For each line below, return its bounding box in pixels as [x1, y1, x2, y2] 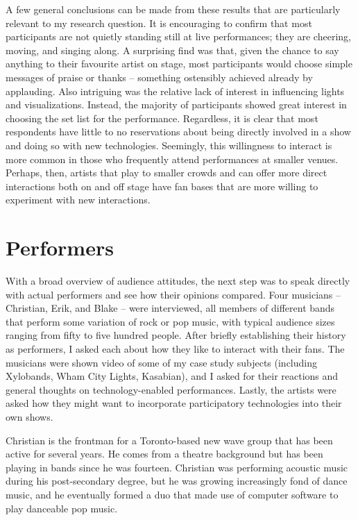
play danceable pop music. [6, 501, 118, 515]
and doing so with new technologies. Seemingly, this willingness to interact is [6, 137, 332, 152]
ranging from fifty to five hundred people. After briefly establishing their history [6, 328, 346, 342]
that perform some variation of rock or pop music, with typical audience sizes [6, 314, 335, 328]
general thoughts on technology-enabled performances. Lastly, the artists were [6, 382, 336, 396]
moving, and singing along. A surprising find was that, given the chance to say [6, 42, 339, 57]
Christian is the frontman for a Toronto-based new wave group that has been [6, 433, 333, 447]
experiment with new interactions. [6, 192, 151, 207]
